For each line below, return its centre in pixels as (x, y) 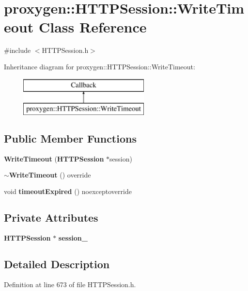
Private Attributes (51, 218)
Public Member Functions (70, 138)
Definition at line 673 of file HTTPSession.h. (70, 284)
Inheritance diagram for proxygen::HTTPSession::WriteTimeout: (100, 66)
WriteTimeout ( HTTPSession (54, 158)
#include (17, 50)
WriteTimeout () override (50, 175)
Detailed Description (57, 264)
